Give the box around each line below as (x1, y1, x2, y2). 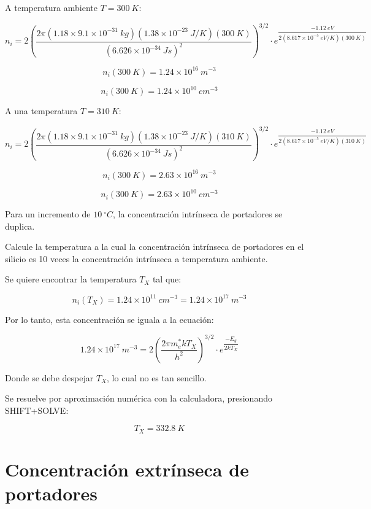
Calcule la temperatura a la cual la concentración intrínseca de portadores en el (5, 240, 304, 253)
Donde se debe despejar (5, 371, 94, 384)
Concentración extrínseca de (5, 457, 249, 482)
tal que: (152, 273, 182, 286)
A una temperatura (5, 104, 78, 117)
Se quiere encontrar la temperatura (5, 273, 137, 286)
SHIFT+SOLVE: (5, 403, 69, 416)
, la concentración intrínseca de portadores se (113, 208, 283, 220)
